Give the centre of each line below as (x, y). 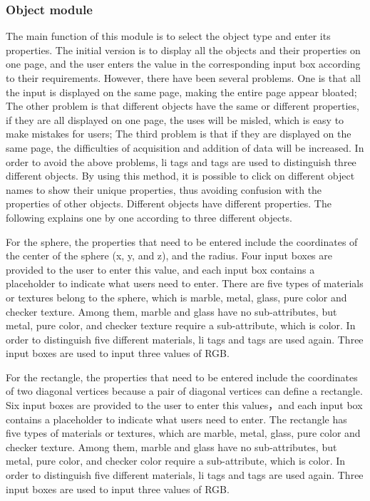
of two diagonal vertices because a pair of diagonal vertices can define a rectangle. (184, 391)
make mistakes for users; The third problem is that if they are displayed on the (179, 134)
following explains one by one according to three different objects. (149, 217)
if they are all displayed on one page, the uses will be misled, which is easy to (175, 119)
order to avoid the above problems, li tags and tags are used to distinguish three (181, 161)
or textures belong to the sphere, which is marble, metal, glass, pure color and (176, 297)
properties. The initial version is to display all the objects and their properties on (183, 50)
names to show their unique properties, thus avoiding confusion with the (164, 189)
